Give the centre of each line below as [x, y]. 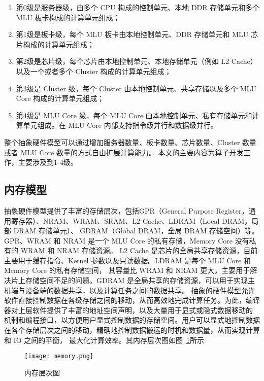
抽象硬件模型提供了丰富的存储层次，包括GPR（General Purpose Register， [126, 210]
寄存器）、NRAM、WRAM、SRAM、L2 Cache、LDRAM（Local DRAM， [131, 220]
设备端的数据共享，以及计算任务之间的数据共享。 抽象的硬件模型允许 [140, 290]
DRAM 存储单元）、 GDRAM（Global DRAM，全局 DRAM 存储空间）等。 [136, 231]
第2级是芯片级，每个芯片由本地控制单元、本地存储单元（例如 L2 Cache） [137, 61]
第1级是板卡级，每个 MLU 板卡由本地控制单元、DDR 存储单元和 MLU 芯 [137, 34]
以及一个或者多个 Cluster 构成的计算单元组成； [94, 71]
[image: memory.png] [59, 356]
